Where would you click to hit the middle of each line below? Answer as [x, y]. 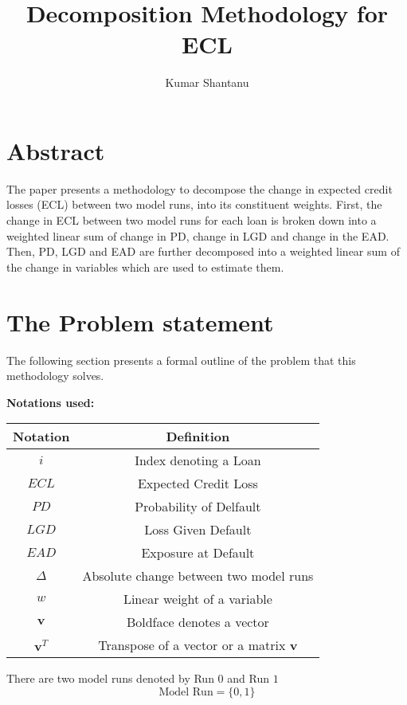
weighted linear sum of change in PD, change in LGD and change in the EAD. [198, 235]
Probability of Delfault [198, 507]
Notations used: [51, 402]
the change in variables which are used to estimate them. [145, 266]
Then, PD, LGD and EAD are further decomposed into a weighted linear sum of [203, 251]
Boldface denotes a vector [198, 622]
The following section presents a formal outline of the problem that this [181, 360]
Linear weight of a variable [198, 599]
